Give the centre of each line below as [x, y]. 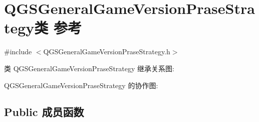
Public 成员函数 [44, 112]
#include [18, 52]
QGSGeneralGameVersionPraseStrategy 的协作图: [81, 85]
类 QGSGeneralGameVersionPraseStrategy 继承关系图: [89, 68]
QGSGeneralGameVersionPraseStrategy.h [107, 52]
